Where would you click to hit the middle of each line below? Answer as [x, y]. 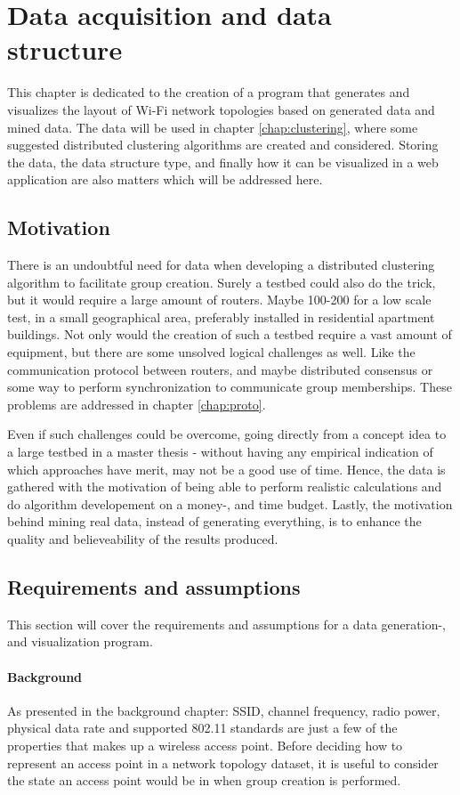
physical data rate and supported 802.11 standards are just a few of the [202, 728]
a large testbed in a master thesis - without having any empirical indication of [220, 452]
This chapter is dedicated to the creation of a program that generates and [209, 92]
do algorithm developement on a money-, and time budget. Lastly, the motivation [230, 503]
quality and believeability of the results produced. [143, 538]
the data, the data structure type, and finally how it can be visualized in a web [223, 162]
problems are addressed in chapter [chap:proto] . [137, 404]
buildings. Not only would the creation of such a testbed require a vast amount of [230, 334]
